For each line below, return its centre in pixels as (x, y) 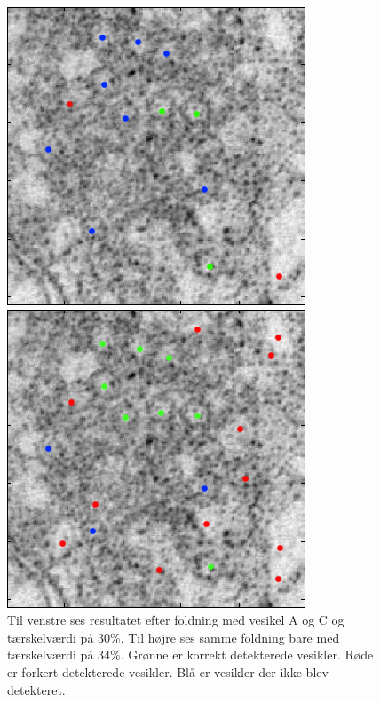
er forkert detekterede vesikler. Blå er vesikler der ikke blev (168, 671)
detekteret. (36, 689)
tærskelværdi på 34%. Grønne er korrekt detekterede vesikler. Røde (190, 655)
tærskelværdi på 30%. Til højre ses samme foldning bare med (174, 637)
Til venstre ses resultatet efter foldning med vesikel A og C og (176, 620)
